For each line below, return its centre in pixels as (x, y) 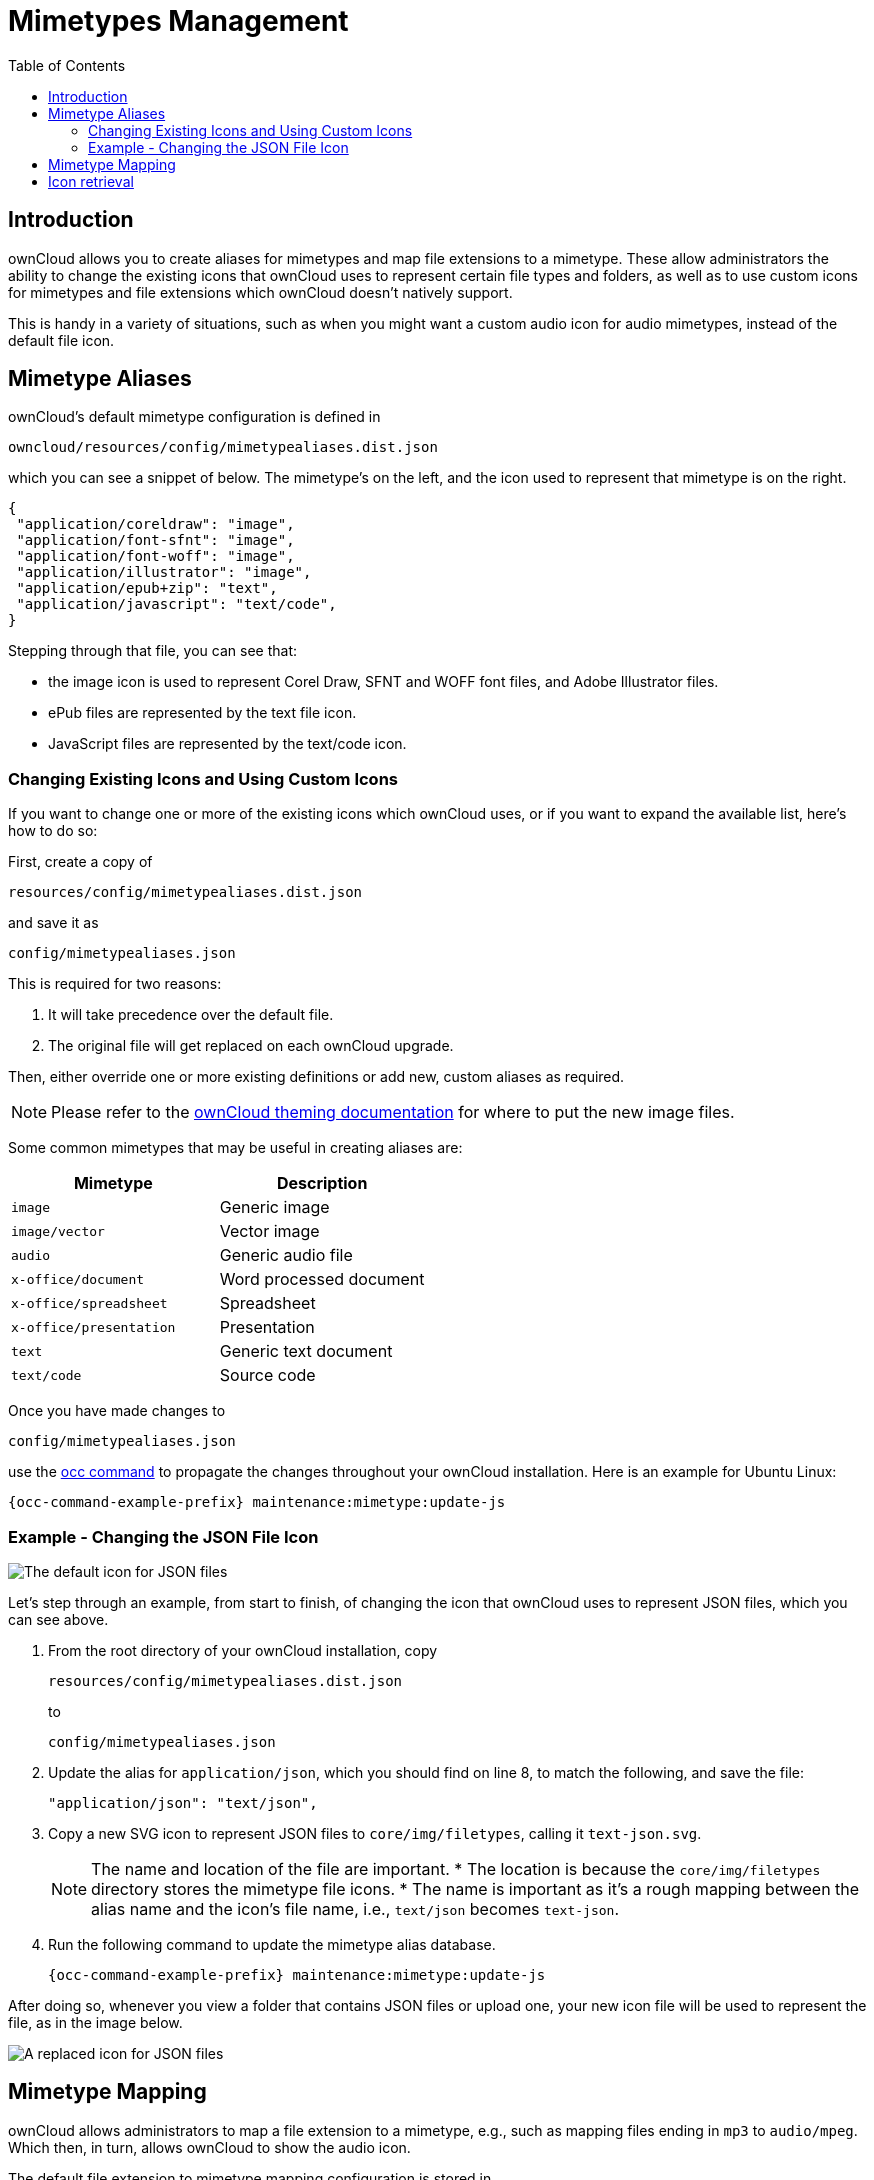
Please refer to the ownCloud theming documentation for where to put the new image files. (393, 1112)
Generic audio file (286, 1255)
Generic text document (306, 1351)
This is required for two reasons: (115, 984)
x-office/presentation (93, 1327)
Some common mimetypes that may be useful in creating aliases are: (235, 1148)
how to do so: (53, 831)
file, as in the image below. (95, 2022)
